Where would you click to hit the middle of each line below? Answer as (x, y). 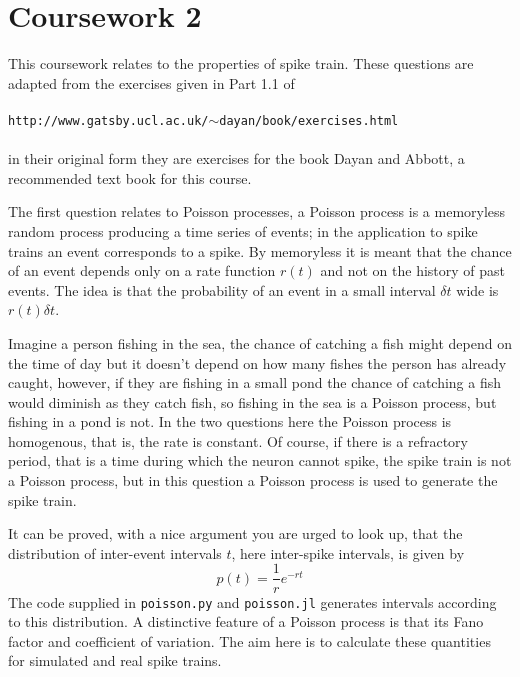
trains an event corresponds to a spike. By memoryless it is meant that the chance (260, 250)
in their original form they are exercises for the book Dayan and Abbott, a (236, 158)
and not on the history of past (413, 270)
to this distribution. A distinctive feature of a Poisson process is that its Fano (246, 621)
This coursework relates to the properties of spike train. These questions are (241, 63)
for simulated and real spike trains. (115, 660)
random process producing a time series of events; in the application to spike (243, 230)
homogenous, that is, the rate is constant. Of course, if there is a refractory (238, 440)
